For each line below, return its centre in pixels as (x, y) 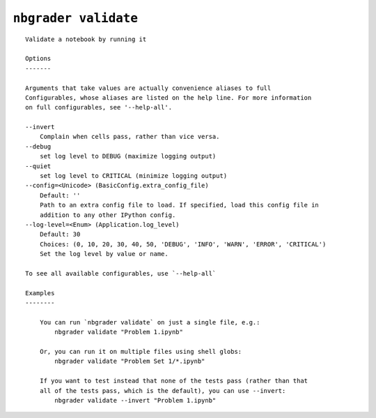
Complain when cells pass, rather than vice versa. (130, 137)
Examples (40, 293)
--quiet (38, 166)
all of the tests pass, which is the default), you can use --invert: (163, 390)
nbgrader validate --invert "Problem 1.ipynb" (135, 400)
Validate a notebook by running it (86, 39)
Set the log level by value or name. (104, 254)
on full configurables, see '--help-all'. (99, 107)
